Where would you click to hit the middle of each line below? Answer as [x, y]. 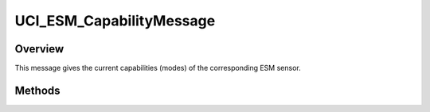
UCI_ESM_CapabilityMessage [115, 21]
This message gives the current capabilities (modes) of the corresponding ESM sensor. [158, 68]
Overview [39, 49]
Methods [37, 90]
